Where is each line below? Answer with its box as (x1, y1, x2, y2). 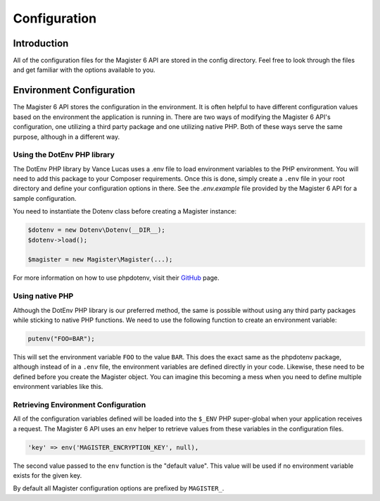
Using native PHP (13, 291, 74, 301)
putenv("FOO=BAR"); (27, 335, 95, 342)
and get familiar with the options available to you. (13, 66, 156, 74)
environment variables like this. (13, 383, 103, 391)
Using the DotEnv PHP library (13, 150, 115, 160)
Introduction (13, 37, 69, 49)
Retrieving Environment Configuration (13, 400, 146, 409)
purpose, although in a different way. (13, 132, 120, 141)
